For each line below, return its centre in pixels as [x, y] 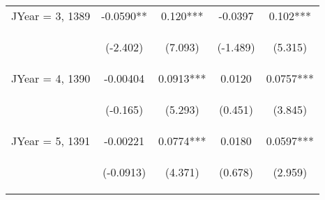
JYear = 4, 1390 [51, 78]
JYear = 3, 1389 [51, 16]
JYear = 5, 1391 [51, 141]
